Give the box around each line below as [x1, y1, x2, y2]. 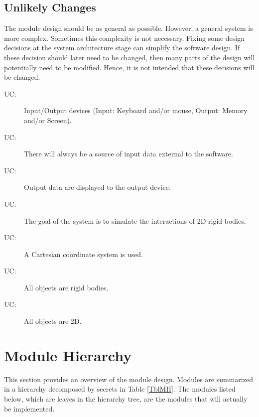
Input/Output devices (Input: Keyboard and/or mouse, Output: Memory [24, 105, 248, 116]
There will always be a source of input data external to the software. [24, 148, 233, 159]
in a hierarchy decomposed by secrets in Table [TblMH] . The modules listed [4, 384, 236, 394]
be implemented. [4, 403, 55, 414]
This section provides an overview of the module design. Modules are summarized [4, 374, 253, 384]
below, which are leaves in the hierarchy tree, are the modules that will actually [4, 393, 248, 404]
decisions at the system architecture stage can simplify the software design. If [4, 42, 240, 53]
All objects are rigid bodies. [24, 282, 109, 292]
